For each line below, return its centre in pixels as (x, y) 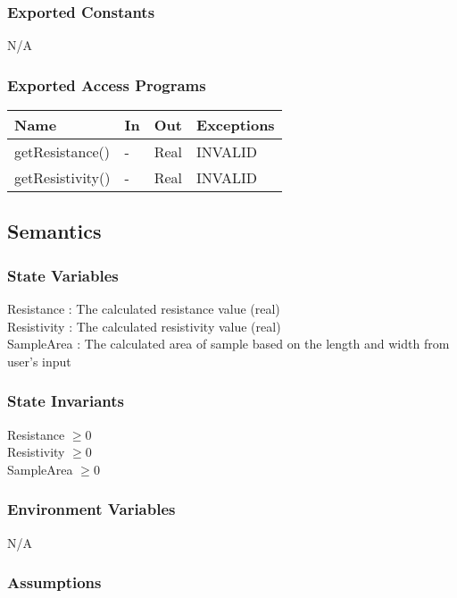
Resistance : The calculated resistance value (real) (144, 309)
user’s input (39, 361)
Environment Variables (91, 509)
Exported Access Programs (107, 84)
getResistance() (62, 152)
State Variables (63, 275)
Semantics (54, 231)
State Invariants (66, 401)
